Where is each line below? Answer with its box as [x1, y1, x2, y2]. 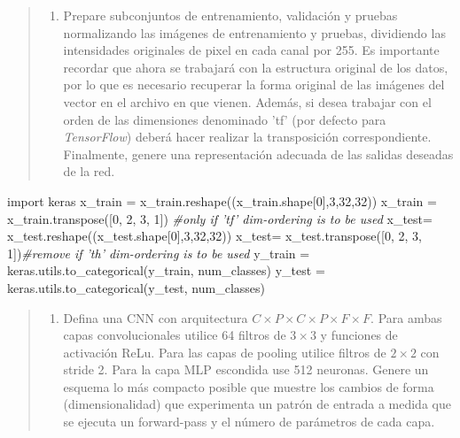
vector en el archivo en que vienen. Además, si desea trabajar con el [63, 92, 432, 111]
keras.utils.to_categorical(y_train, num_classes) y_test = [7, 261, 325, 280]
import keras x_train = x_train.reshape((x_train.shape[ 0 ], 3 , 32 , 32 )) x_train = [7, 191, 437, 210]
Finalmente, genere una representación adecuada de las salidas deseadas [63, 144, 454, 163]
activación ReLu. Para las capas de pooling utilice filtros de [63, 342, 386, 361]
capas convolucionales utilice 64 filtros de [63, 326, 286, 344]
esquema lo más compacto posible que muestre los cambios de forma [63, 377, 434, 396]
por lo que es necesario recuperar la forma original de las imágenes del [63, 75, 445, 94]
